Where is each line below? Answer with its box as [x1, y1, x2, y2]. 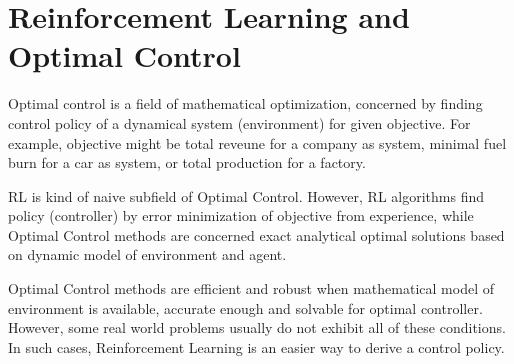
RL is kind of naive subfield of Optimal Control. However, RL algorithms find [8, 185, 484, 206]
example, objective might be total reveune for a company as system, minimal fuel [8, 132, 507, 153]
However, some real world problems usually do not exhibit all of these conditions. [8, 317, 506, 338]
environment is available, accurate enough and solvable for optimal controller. [8, 297, 483, 318]
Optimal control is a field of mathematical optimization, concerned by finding [8, 93, 483, 114]
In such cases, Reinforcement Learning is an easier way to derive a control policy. [8, 336, 505, 357]
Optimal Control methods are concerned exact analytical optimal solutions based [8, 224, 505, 245]
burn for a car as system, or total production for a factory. [8, 152, 366, 173]
